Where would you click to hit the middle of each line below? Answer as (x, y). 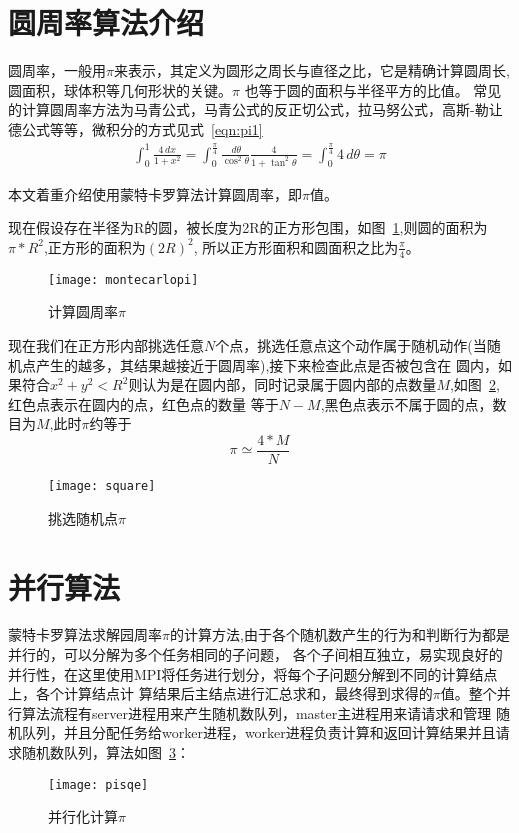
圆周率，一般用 (57, 70)
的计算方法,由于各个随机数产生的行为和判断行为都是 (339, 634)
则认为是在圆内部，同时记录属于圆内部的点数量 (282, 384)
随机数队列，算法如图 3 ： (105, 752)
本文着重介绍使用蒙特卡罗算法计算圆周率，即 (155, 193)
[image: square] (102, 486)
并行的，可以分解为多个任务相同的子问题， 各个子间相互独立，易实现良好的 (255, 654)
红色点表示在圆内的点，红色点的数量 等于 (143, 403)
